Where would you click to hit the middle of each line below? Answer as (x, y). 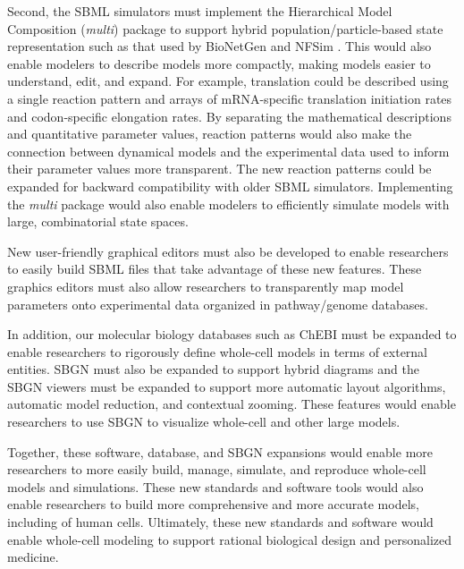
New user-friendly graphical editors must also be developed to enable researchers (228, 251)
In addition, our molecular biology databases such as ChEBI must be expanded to (232, 334)
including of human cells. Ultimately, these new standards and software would (220, 522)
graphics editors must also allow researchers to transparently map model (206, 286)
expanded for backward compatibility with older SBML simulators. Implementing (230, 186)
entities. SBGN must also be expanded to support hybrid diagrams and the (213, 369)
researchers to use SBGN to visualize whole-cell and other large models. (204, 422)
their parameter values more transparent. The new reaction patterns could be (219, 169)
